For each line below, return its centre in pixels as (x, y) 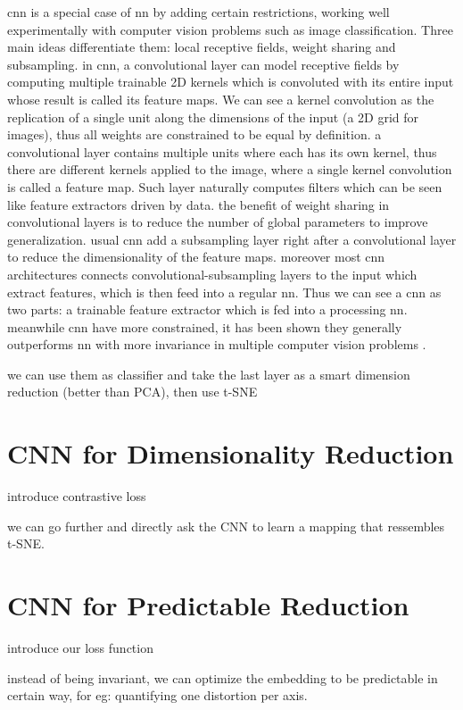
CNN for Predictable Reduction (208, 605)
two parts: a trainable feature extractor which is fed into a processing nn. (207, 309)
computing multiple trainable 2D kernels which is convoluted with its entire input (231, 82)
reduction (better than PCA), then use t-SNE (132, 392)
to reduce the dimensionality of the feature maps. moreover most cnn (196, 257)
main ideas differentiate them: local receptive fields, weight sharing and (202, 47)
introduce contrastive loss (77, 496)
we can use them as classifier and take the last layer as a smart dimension (209, 374)
